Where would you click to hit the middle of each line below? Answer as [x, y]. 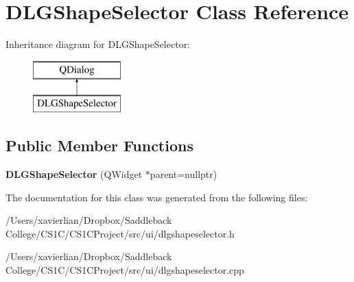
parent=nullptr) [184, 174]
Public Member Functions [99, 145]
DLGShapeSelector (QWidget [74, 174]
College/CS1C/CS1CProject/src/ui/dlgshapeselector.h [120, 233]
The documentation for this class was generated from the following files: [157, 197]
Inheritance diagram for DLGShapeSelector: [98, 44]
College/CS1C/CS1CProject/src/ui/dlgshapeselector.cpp [125, 270]
